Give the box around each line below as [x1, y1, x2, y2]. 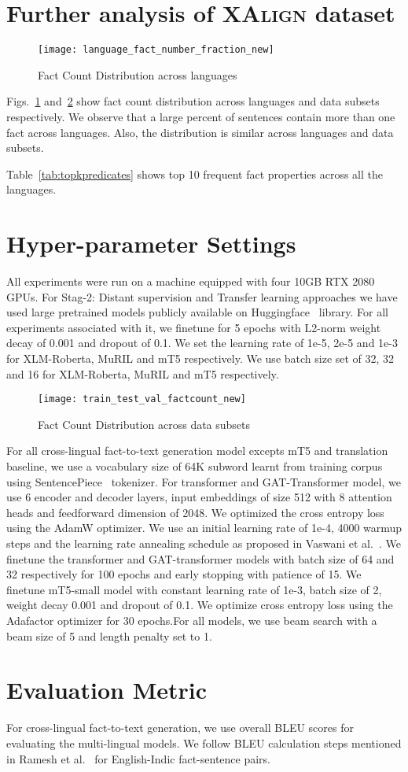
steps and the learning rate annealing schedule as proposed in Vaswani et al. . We [6, 535, 401, 552]
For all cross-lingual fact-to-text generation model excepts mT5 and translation [6, 442, 388, 459]
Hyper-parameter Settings [6, 227, 296, 260]
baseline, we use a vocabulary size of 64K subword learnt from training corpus [6, 458, 383, 475]
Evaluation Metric [6, 674, 208, 706]
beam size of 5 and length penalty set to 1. [6, 627, 212, 644]
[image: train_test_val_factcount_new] [38, 393, 246, 405]
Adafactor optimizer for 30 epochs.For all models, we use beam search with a [6, 612, 377, 628]
